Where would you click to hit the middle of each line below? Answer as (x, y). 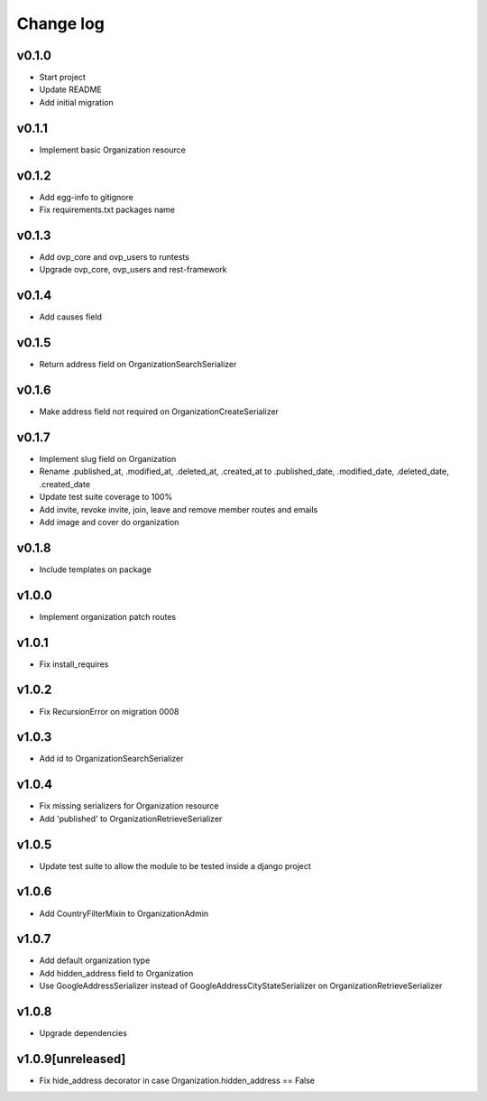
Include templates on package (96, 569)
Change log (61, 23)
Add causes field (71, 317)
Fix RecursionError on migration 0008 (109, 711)
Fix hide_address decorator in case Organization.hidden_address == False (177, 1081)
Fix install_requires (74, 664)
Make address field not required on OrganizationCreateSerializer (159, 412)
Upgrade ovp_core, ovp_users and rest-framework (133, 270)
